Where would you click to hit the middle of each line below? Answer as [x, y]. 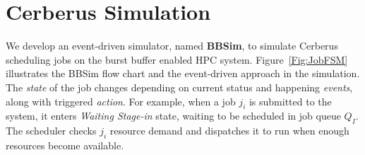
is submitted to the [290, 101]
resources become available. [65, 145]
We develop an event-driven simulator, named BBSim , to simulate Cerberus [172, 46]
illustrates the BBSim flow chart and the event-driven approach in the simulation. [183, 73]
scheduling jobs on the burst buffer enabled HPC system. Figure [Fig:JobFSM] [177, 59]
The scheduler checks [51, 131]
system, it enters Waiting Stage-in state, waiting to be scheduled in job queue [173, 116]
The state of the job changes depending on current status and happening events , [179, 87]
